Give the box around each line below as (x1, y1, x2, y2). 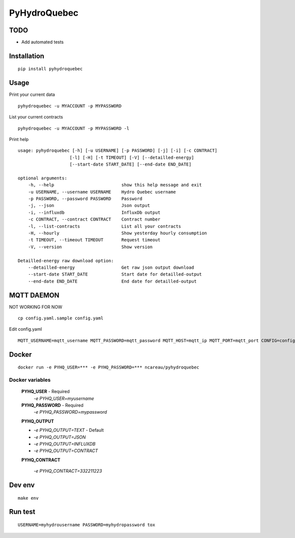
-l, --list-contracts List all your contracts (28, 224, 181, 229)
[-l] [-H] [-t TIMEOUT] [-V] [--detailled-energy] (69, 155, 194, 160)
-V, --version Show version (28, 244, 153, 250)
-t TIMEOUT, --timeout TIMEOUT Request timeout (28, 237, 161, 243)
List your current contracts (9, 114, 63, 120)
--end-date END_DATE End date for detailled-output (28, 278, 197, 284)
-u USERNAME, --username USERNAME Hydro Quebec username (28, 189, 177, 195)
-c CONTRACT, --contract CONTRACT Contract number (28, 217, 161, 222)
